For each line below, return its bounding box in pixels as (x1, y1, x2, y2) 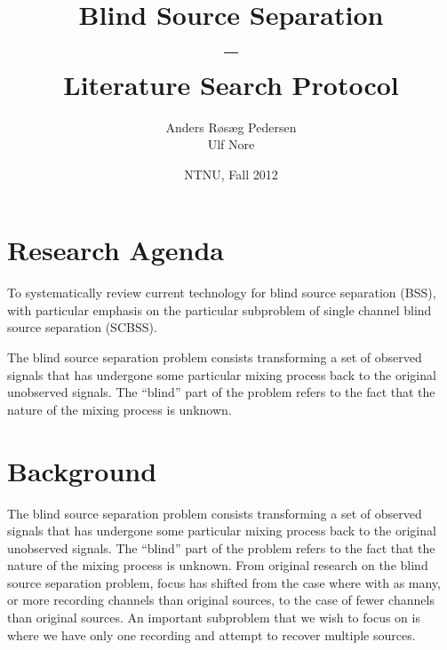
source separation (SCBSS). (7, 318, 157, 337)
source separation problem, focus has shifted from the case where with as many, (7, 573, 441, 591)
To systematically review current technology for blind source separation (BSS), (7, 283, 436, 302)
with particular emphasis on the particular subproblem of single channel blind (7, 300, 432, 319)
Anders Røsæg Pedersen (165, 117, 297, 136)
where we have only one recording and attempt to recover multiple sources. (7, 625, 416, 644)
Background (7, 452, 157, 488)
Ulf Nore (207, 135, 255, 154)
